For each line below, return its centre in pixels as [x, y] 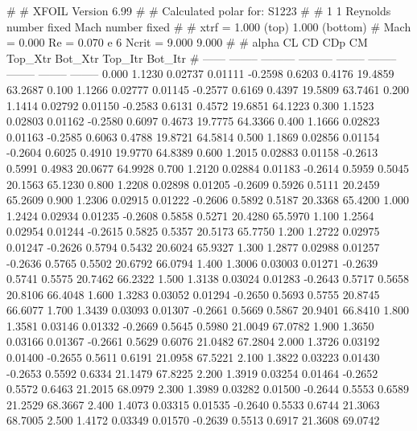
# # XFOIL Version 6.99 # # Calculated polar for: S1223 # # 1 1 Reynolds [199, 10]
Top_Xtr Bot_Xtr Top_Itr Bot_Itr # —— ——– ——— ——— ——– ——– [202, 57]
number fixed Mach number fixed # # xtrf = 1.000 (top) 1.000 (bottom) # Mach [209, 26]
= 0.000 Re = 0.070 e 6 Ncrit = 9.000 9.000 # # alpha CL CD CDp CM [187, 42]
